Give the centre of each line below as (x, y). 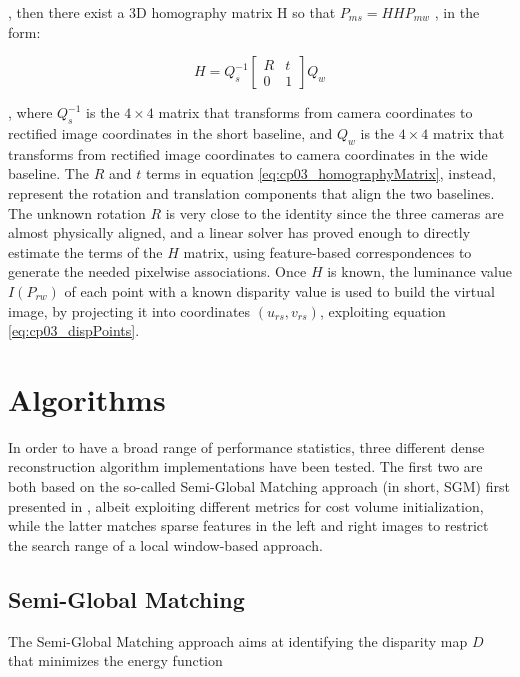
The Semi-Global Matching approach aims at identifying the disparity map (238, 640)
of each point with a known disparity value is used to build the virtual (279, 290)
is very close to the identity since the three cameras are (334, 212)
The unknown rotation (77, 212)
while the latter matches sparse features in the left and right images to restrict (248, 525)
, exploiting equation (382, 310)
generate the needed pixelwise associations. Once (157, 271)
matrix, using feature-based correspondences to (327, 251)
